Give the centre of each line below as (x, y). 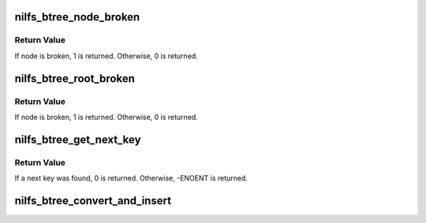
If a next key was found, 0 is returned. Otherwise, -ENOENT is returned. (131, 178)
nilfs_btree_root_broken (75, 78)
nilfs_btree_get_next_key (78, 139)
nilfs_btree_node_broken (77, 17)
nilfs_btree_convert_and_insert (93, 201)
